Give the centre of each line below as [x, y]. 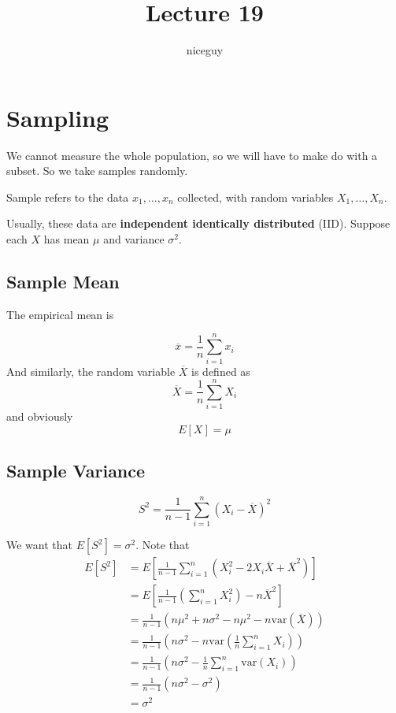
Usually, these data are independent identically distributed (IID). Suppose [198, 223]
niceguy [205, 50]
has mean [67, 239]
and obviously [40, 416]
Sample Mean [63, 282]
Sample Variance [76, 471]
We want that [39, 545]
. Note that [163, 545]
